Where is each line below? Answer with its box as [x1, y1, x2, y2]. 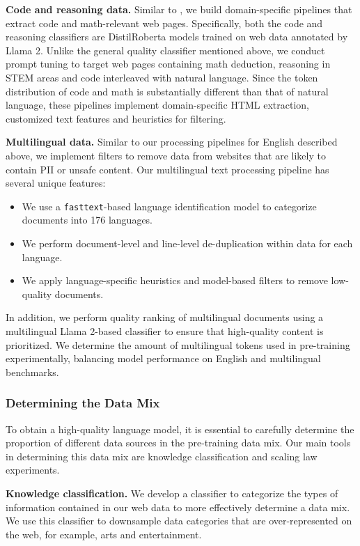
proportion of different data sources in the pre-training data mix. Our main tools [6, 435, 351, 450]
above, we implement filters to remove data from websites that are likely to [6, 148, 326, 162]
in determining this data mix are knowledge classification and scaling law [6, 448, 318, 463]
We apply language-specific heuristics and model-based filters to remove [22, 273, 328, 288]
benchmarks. [6, 364, 59, 379]
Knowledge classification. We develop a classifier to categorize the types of [6, 485, 338, 500]
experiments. [6, 462, 60, 477]
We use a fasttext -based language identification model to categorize [22, 198, 317, 213]
